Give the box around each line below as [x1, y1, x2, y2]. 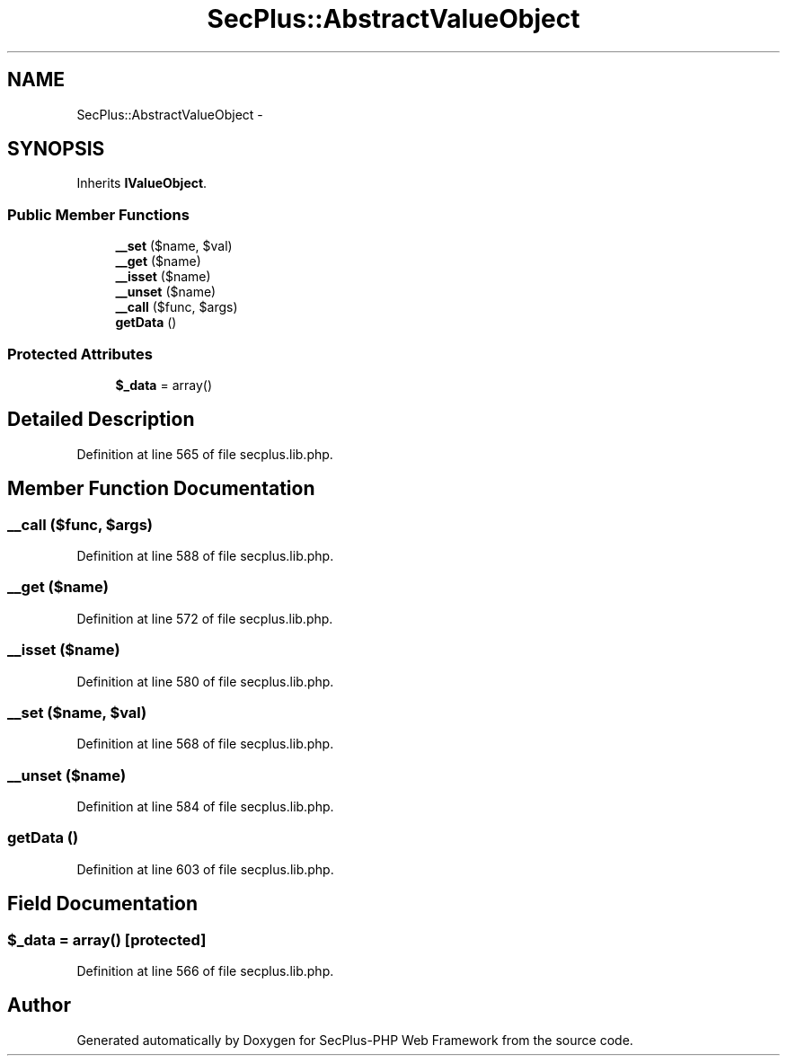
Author [7, 994, 71, 1017]
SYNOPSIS [7, 137, 105, 161]
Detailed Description [7, 408, 195, 431]
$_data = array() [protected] [7, 930, 207, 949]
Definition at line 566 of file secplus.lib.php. [76, 962, 334, 979]
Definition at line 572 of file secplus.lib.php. [76, 610, 333, 626]
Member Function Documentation [7, 477, 315, 500]
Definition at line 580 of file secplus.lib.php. [76, 673, 334, 689]
